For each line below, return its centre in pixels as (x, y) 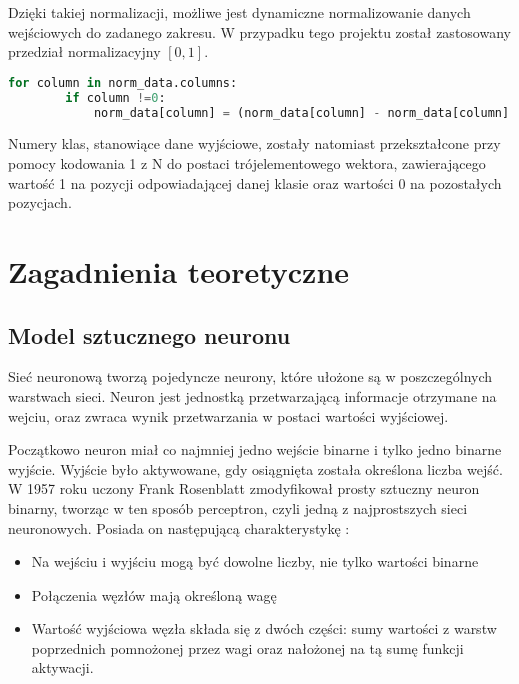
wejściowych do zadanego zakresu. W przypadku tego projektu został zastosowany (259, 31)
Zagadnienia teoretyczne (179, 270)
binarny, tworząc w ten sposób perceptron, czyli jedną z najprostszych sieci (238, 507)
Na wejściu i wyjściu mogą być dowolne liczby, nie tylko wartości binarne (255, 561)
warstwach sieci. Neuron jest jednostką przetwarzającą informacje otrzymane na (252, 395)
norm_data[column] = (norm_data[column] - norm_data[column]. (305, 112)
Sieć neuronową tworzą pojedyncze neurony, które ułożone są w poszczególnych (250, 376)
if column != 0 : (115, 97)
